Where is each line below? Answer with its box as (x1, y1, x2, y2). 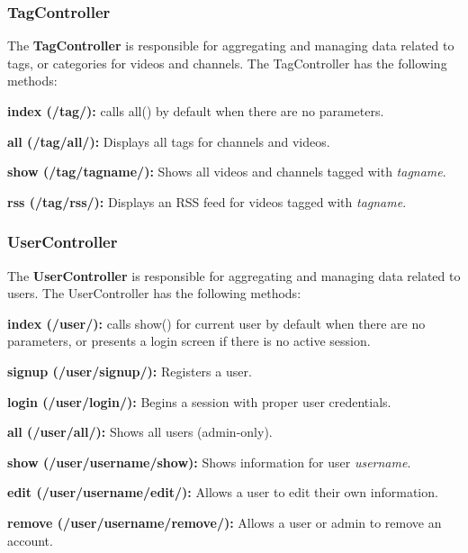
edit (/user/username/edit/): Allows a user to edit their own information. (7, 483, 438, 502)
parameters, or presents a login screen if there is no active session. (7, 331, 371, 350)
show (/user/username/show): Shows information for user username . (7, 452, 411, 471)
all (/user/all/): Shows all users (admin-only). (7, 422, 273, 441)
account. (7, 530, 53, 549)
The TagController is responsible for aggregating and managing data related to (7, 36, 454, 55)
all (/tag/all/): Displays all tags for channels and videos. (7, 131, 330, 150)
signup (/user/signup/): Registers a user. (7, 361, 252, 380)
